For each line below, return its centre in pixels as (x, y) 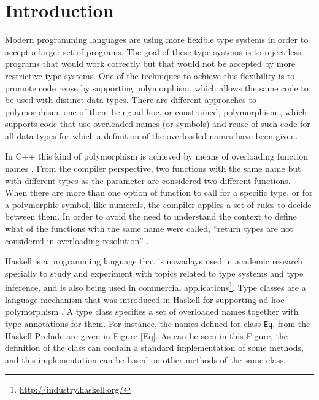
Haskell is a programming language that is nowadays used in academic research (154, 261)
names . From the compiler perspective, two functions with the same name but (153, 168)
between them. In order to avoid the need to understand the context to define (151, 216)
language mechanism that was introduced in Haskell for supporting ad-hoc (145, 299)
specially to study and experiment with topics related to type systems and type (154, 273)
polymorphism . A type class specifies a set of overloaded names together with (152, 311)
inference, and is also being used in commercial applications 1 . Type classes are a (156, 287)
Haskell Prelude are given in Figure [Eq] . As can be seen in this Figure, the (146, 335)
